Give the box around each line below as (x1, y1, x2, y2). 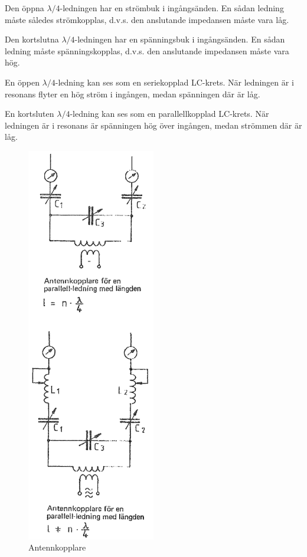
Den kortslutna (5, 33, 59, 45)
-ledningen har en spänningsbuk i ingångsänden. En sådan (74, 33, 285, 45)
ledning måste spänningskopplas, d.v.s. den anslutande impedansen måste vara (5, 44, 289, 57)
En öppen (5, 76, 40, 88)
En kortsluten (5, 107, 54, 120)
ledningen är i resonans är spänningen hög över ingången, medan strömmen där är (5, 119, 302, 131)
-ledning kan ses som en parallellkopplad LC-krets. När (70, 107, 269, 120)
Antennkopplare (28, 541, 86, 553)
